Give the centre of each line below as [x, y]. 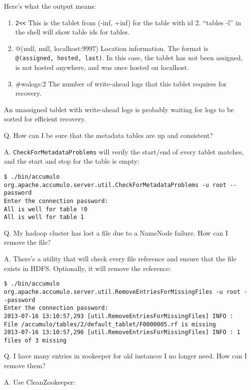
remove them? [25, 365]
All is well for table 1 [44, 217]
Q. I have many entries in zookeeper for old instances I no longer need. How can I [125, 356]
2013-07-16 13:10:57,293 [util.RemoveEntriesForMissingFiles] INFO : [119, 316]
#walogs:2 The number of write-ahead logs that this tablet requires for [121, 83]
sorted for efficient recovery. [45, 119]
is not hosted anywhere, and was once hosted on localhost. [102, 67]
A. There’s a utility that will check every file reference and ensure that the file [120, 259]
